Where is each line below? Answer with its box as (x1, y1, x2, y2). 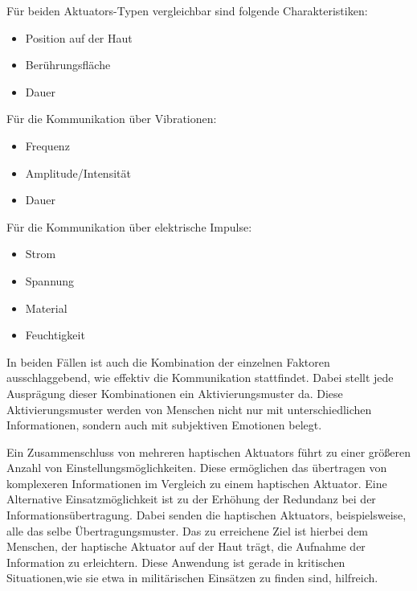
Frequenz (25, 137, 70, 154)
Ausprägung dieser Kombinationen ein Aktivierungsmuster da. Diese (6, 384, 343, 401)
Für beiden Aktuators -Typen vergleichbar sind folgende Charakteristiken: (6, 2, 368, 18)
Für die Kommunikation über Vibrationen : (6, 110, 217, 127)
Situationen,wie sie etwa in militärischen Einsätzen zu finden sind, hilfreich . (6, 569, 378, 586)
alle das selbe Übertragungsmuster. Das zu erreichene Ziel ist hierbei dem (6, 522, 369, 539)
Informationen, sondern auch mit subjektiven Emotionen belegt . (6, 417, 322, 433)
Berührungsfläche (25, 56, 111, 73)
